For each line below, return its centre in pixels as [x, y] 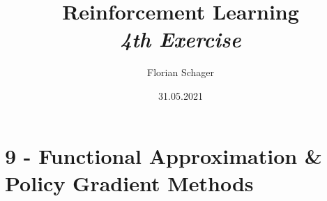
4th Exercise [181, 39]
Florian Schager [181, 72]
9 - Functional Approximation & [163, 155]
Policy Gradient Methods [129, 183]
